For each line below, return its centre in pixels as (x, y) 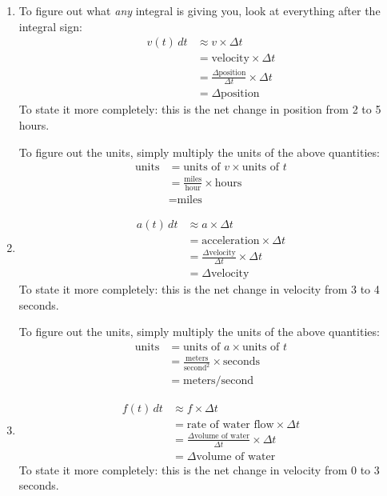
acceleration (231, 240)
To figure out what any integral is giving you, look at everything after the (199, 10)
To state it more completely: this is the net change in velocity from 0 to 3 (199, 469)
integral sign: (50, 26)
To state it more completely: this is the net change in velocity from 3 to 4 (199, 288)
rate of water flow (230, 425)
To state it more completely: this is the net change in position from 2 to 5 (200, 109)
